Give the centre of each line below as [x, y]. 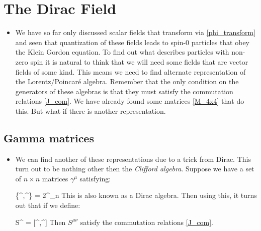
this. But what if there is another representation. [91, 110]
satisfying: [95, 178]
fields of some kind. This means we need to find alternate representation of [130, 71]
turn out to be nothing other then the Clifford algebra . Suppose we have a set [135, 169]
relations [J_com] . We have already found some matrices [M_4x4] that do [130, 101]
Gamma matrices [49, 138]
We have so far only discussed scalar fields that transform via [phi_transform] [136, 32]
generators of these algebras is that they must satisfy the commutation [124, 91]
